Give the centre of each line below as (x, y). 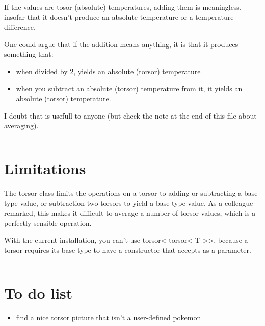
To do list (38, 293)
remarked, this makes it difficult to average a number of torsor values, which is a (130, 213)
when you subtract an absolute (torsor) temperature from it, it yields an (129, 88)
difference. (20, 27)
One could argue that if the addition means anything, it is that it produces (121, 44)
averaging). (21, 125)
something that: (29, 54)
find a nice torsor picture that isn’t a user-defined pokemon (109, 317)
